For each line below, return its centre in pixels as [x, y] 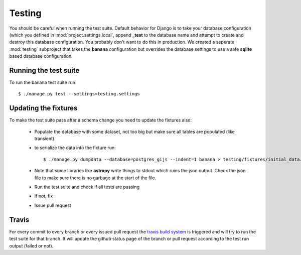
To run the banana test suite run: [43, 82]
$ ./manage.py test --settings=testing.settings [79, 94]
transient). [45, 139]
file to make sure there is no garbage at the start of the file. [95, 178]
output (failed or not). [31, 245]
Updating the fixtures [43, 108]
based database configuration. [41, 56]
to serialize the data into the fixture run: [75, 148]
